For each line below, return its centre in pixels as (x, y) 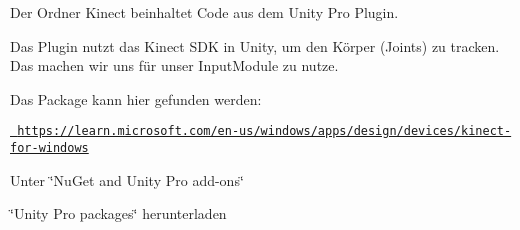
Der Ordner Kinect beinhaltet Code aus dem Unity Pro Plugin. (204, 12)
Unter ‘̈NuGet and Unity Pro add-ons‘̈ (127, 179)
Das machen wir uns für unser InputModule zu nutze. (174, 65)
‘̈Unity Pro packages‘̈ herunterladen (118, 213)
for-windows (49, 148)
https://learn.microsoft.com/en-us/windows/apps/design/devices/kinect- (264, 131)
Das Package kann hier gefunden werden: (136, 98)
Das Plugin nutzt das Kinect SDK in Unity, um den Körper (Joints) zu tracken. (255, 45)
